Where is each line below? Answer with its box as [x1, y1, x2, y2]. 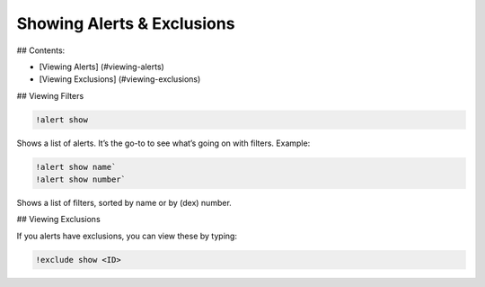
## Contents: [16, 45, 66, 56]
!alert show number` [35, 175, 126, 184]
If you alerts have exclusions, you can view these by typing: [16, 230, 238, 241]
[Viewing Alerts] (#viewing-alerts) [39, 61, 165, 72]
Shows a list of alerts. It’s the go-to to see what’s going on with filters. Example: [16, 138, 311, 148]
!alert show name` [35, 162, 117, 172]
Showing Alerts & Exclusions [16, 13, 235, 33]
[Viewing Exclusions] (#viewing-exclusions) [39, 74, 201, 85]
